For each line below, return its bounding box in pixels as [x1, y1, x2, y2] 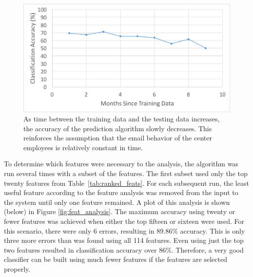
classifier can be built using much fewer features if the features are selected [4, 254, 227, 264]
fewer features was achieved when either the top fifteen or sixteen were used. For [4, 216, 245, 226]
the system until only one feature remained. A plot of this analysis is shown [4, 197, 230, 207]
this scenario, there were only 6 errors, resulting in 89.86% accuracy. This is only [4, 225, 245, 236]
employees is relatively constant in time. [23, 142, 143, 152]
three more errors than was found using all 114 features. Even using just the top [4, 235, 244, 245]
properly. [4, 264, 31, 274]
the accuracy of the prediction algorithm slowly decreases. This [23, 123, 212, 133]
